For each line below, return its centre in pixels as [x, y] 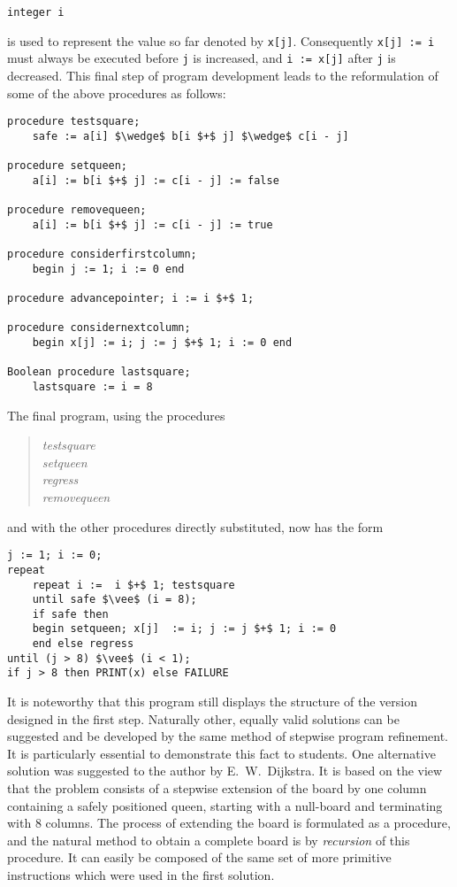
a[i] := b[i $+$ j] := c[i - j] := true [152, 224]
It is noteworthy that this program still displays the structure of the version [212, 702]
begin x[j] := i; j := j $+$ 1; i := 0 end [162, 343]
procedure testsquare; [74, 122]
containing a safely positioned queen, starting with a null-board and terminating [225, 805]
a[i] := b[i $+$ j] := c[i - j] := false [156, 180]
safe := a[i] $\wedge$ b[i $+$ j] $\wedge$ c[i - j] [190, 136]
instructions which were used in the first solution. [141, 875]
